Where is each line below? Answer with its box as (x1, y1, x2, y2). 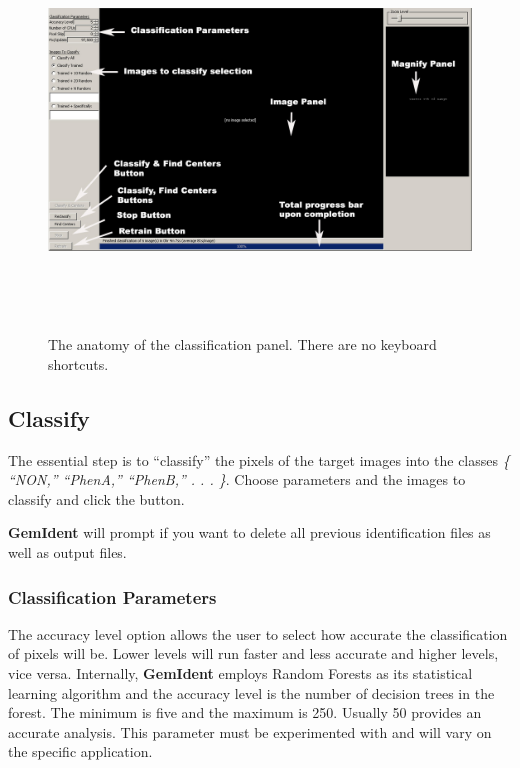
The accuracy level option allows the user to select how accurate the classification (8, 623, 508, 644)
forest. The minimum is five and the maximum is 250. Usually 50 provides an (8, 702, 482, 723)
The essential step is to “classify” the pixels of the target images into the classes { (8, 449, 510, 470)
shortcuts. (48, 353, 109, 374)
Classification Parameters (8, 584, 217, 609)
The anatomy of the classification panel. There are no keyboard (48, 334, 437, 355)
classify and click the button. (8, 488, 185, 509)
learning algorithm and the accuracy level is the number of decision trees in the (8, 682, 495, 703)
